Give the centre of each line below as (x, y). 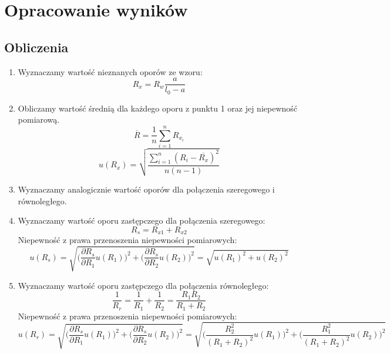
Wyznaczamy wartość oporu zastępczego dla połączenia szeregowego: (142, 220)
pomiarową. (39, 119)
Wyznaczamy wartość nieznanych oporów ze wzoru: (110, 71)
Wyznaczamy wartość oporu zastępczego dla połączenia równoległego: (143, 285)
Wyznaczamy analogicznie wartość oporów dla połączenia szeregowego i (146, 189)
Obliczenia (36, 47)
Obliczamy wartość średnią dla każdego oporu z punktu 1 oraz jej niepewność (158, 108)
